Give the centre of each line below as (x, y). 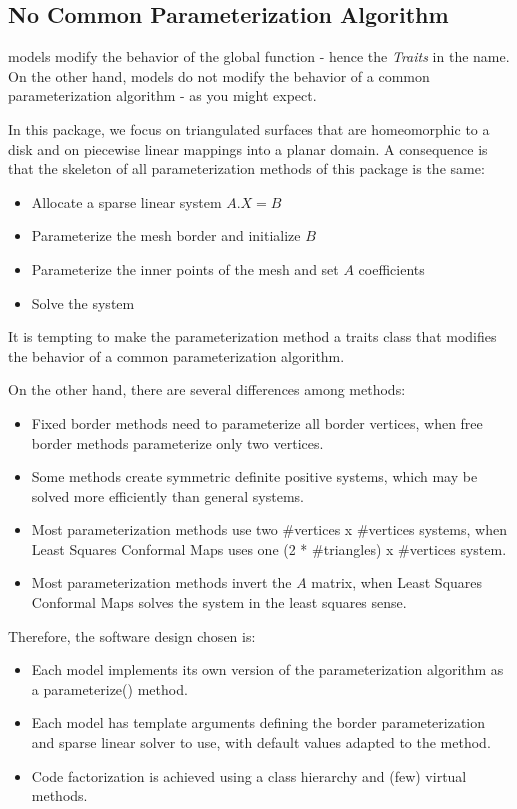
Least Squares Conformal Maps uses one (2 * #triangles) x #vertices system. (269, 548)
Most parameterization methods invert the (161, 582)
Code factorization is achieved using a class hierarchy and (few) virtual (249, 775)
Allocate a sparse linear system (126, 201)
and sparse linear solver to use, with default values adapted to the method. (261, 742)
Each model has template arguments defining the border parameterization (258, 722)
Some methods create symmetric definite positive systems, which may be (254, 476)
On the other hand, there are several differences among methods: (207, 389)
